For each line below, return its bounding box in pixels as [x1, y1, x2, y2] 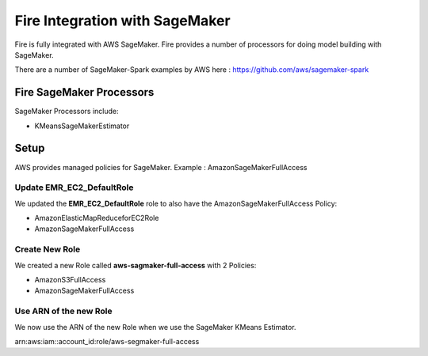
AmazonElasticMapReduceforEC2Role [34, 214, 159, 223]
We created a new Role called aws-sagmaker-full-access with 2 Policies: [14, 260, 257, 270]
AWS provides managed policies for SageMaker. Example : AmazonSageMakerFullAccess [14, 162, 308, 172]
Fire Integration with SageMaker [14, 12, 231, 29]
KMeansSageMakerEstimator [34, 121, 130, 131]
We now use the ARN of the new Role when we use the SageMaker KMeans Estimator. [14, 322, 296, 331]
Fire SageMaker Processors [14, 85, 155, 99]
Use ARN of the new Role [14, 305, 113, 316]
